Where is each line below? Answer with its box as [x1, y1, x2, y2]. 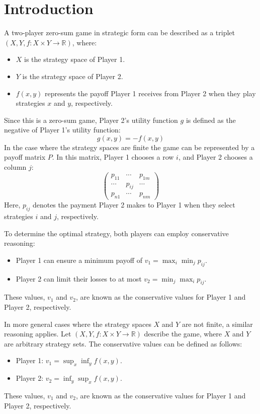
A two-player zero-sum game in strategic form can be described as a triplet [4, 27, 235, 38]
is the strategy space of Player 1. [24, 54, 125, 64]
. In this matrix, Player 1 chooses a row [52, 152, 174, 162]
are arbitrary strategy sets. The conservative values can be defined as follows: [4, 338, 242, 349]
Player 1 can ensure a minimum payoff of [16, 254, 142, 265]
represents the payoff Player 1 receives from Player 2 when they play [44, 88, 256, 98]
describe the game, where [144, 328, 222, 339]
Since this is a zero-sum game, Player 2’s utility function [4, 114, 178, 125]
